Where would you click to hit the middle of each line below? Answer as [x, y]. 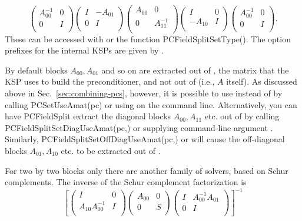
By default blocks [36, 70]
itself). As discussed [262, 81]
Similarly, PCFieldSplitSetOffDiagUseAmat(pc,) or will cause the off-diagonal [145, 139]
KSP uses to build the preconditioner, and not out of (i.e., [110, 81]
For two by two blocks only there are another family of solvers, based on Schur [147, 170]
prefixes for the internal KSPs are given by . [84, 50]
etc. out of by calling [242, 116]
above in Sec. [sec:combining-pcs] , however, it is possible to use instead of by [144, 93]
